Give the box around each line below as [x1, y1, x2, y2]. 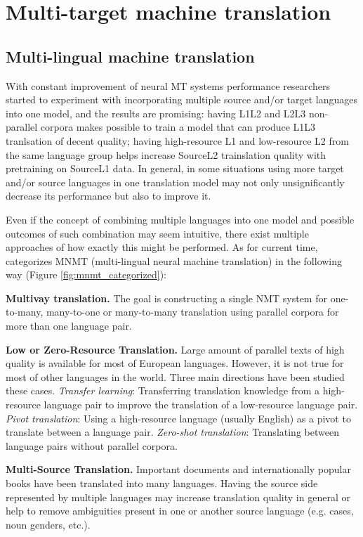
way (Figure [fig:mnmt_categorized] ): [6, 267, 166, 282]
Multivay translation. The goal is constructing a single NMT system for [6, 290, 327, 305]
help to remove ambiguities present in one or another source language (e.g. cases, [6, 503, 354, 518]
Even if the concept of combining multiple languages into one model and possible [6, 212, 355, 226]
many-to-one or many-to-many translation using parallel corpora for [46, 304, 339, 319]
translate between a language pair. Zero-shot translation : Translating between [6, 425, 339, 439]
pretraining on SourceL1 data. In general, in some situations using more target [6, 161, 344, 176]
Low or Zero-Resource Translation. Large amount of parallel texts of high [6, 342, 345, 356]
